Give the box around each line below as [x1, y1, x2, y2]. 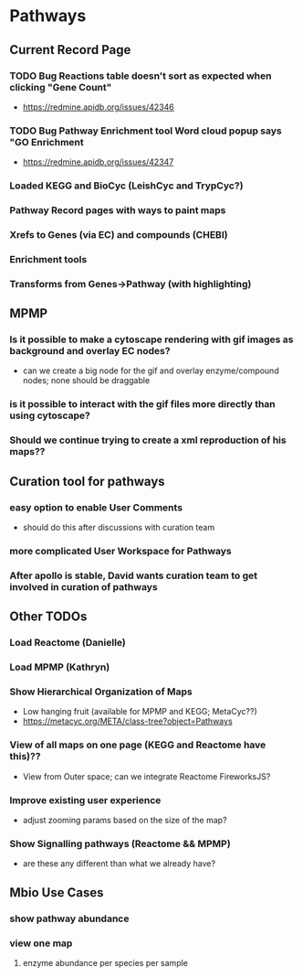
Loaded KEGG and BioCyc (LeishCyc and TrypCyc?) [9, 179, 244, 192]
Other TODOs [9, 609, 88, 625]
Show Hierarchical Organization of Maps [9, 685, 193, 698]
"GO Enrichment [9, 135, 84, 148]
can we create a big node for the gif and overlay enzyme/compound [22, 365, 280, 376]
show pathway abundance [9, 912, 130, 925]
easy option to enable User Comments [9, 500, 183, 513]
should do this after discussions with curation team [22, 522, 215, 532]
